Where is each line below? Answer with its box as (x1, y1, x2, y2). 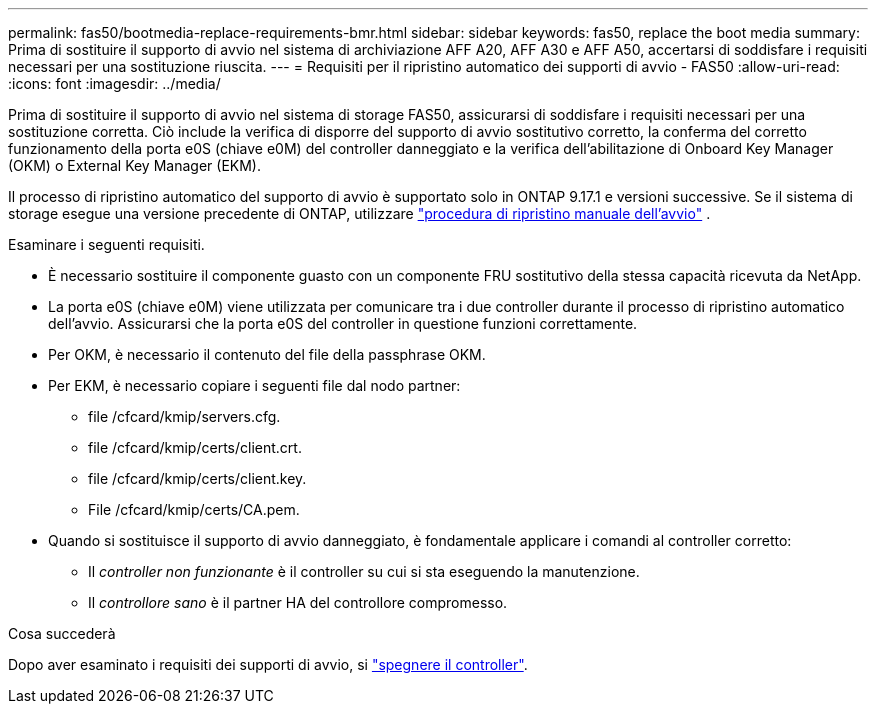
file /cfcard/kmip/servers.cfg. (88, 408, 281, 425)
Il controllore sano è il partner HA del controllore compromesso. (88, 594, 508, 611)
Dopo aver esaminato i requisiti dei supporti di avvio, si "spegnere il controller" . (8, 656, 528, 673)
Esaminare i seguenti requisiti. (8, 236, 205, 253)
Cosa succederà (8, 625, 116, 642)
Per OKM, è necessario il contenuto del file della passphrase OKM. (48, 346, 486, 363)
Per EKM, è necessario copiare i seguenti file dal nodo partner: (48, 377, 461, 394)
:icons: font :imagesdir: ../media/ (8, 75, 221, 92)
